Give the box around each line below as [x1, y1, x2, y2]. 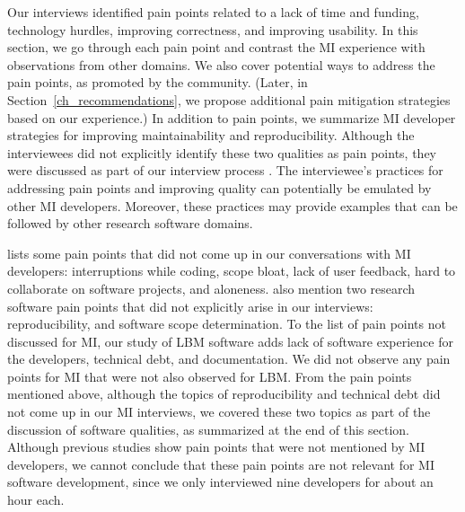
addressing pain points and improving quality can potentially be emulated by [7, 178, 432, 197]
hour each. [7, 490, 65, 509]
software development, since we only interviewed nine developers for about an [7, 472, 434, 491]
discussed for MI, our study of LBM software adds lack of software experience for [7, 331, 453, 350]
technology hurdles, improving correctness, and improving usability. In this [7, 20, 418, 39]
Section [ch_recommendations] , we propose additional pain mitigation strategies [7, 90, 451, 109]
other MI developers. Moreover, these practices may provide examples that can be [7, 196, 458, 215]
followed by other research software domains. [7, 214, 253, 233]
